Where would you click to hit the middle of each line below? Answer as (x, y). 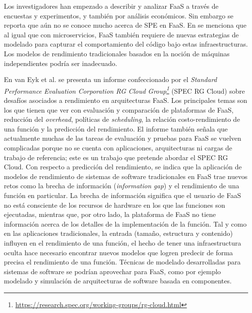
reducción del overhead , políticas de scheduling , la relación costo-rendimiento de (122, 119)
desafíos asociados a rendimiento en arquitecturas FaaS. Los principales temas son (126, 100)
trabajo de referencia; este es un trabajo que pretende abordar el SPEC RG (116, 157)
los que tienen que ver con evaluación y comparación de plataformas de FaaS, (119, 109)
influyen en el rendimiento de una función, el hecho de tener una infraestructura (123, 242)
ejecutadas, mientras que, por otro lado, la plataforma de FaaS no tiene (110, 214)
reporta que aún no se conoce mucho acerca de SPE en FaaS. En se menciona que (125, 25)
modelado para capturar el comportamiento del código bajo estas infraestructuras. (126, 44)
